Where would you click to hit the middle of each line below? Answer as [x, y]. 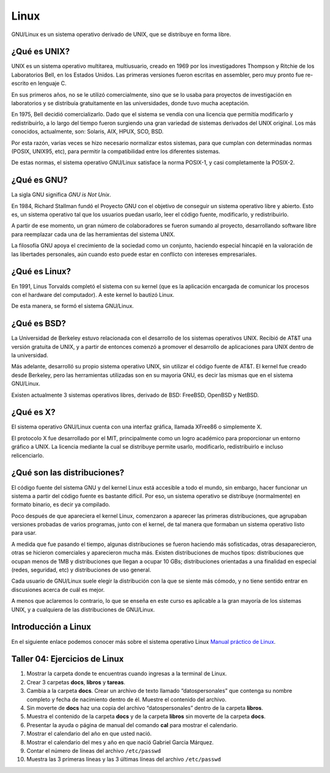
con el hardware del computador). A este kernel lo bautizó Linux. [93, 294]
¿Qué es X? [34, 412]
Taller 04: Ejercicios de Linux [68, 659]
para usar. [24, 533]
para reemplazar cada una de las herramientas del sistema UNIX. [93, 234]
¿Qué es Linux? [41, 271]
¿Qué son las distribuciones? [68, 473]
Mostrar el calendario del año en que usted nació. [89, 734]
